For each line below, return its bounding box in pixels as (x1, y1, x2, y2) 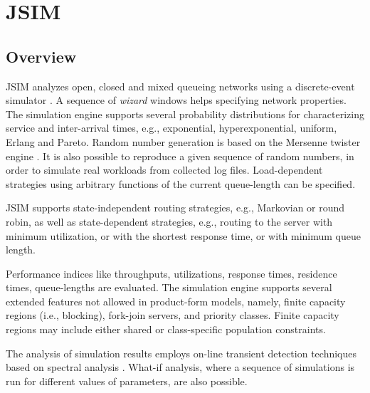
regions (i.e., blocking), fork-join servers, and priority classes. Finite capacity (6, 308, 339, 323)
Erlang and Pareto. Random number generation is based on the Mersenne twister (6, 134, 361, 149)
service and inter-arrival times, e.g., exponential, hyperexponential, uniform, (6, 120, 337, 135)
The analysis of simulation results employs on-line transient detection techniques (6, 345, 357, 360)
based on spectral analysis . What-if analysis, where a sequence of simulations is (6, 360, 355, 374)
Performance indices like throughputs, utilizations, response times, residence (6, 266, 337, 281)
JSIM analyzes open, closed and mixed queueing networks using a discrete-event (6, 78, 355, 93)
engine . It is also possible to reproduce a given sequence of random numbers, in (6, 148, 354, 163)
